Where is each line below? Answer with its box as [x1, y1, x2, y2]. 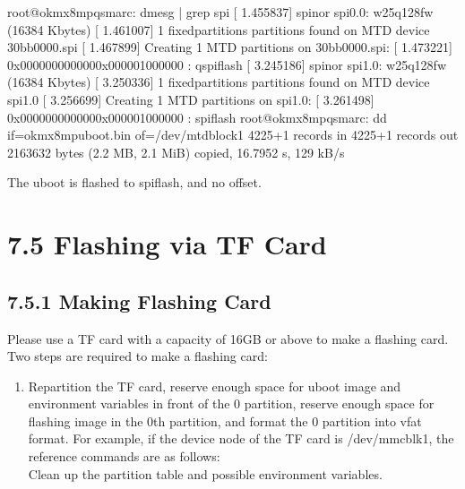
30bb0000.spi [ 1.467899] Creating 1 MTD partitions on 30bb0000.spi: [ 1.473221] [7, 38, 452, 56]
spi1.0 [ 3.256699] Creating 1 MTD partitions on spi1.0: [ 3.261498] [7, 90, 375, 108]
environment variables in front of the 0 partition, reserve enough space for [28, 394, 435, 413]
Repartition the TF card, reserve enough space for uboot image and [28, 376, 401, 395]
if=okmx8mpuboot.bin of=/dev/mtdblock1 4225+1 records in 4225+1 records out [7, 125, 459, 144]
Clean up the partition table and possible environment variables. [28, 464, 383, 483]
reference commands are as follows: [28, 447, 220, 466]
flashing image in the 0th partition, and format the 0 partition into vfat [28, 411, 422, 430]
